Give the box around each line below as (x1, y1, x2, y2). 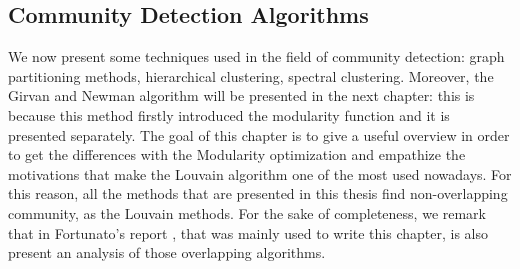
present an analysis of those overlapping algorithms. (8, 242, 326, 263)
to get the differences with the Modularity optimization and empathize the (8, 144, 466, 165)
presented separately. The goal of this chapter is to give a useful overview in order (8, 124, 510, 145)
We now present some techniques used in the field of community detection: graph (8, 46, 505, 67)
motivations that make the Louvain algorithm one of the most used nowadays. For (8, 163, 512, 184)
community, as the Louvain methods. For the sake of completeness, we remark (8, 202, 487, 223)
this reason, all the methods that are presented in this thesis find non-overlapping (8, 183, 508, 204)
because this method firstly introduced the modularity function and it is (8, 104, 450, 125)
